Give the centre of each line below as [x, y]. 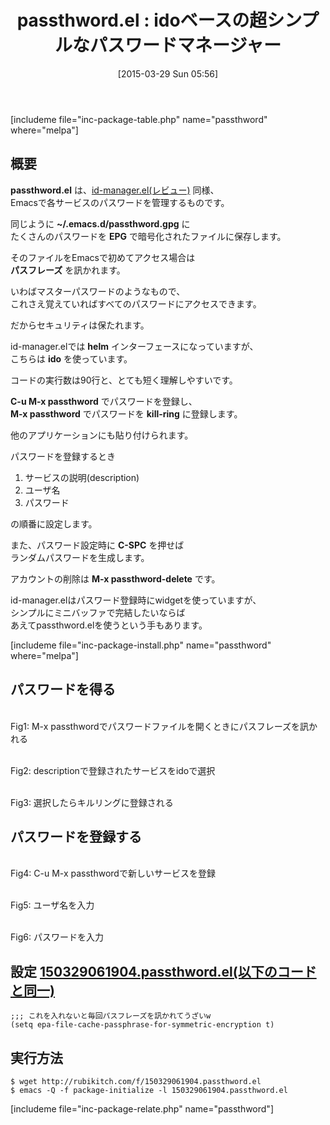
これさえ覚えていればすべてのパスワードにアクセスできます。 [136, 303]
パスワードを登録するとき [63, 456]
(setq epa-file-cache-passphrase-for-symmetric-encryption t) [142, 1025]
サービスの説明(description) [82, 477]
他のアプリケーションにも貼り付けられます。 [102, 435]
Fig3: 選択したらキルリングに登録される [92, 802]
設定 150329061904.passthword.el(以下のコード [163, 971]
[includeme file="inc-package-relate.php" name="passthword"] [142, 1109]
